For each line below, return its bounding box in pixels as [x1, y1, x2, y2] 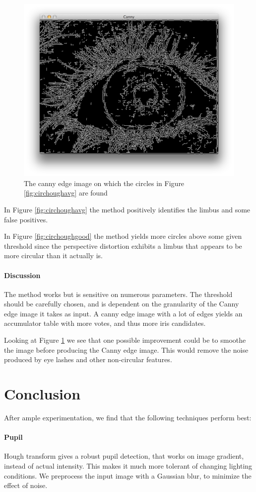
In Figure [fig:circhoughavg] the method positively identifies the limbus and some [4, 204, 251, 214]
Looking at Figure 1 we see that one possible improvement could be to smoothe [4, 335, 246, 345]
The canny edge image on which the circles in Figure [24, 178, 185, 188]
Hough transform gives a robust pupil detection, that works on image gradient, [4, 451, 244, 461]
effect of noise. [4, 480, 48, 491]
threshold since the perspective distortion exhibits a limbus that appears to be [4, 240, 242, 251]
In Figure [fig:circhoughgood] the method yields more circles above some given [4, 231, 242, 241]
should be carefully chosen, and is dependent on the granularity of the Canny [4, 298, 239, 309]
